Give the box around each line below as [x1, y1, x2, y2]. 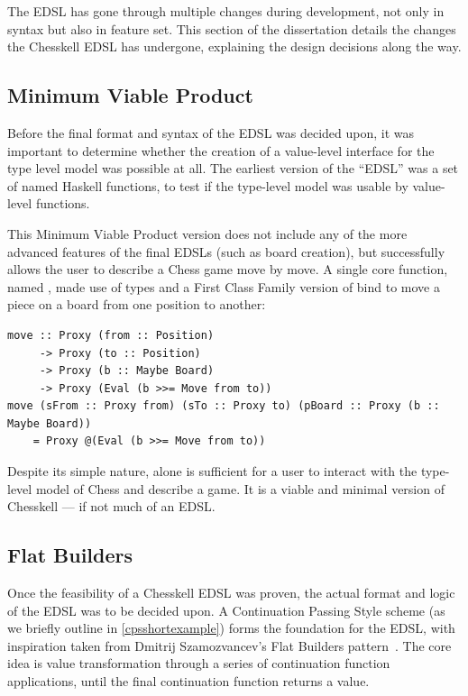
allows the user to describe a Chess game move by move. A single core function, [7, 260, 448, 279]
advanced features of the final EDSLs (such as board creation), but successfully [7, 242, 445, 261]
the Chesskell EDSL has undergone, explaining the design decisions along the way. [7, 37, 462, 56]
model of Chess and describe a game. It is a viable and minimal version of [35, 479, 445, 498]
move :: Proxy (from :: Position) [7, 328, 215, 342]
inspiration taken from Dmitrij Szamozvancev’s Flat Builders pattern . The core [7, 636, 452, 655]
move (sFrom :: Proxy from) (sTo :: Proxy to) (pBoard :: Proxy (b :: [7, 399, 440, 413]
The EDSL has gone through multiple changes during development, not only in [7, 2, 445, 20]
